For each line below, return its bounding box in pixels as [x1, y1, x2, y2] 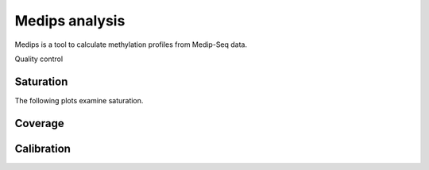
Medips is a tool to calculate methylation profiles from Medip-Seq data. [14, 40, 248, 49]
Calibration [14, 141, 71, 155]
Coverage [14, 116, 64, 130]
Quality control [14, 54, 64, 64]
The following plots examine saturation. [14, 95, 144, 105]
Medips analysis [14, 12, 126, 29]
